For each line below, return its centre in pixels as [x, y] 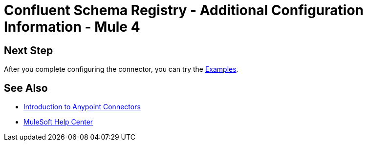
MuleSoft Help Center [58, 122]
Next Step [29, 50]
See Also [26, 88]
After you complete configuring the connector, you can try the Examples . [121, 69]
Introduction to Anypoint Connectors [82, 107]
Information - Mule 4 [72, 27]
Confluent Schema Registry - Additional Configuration [184, 10]
